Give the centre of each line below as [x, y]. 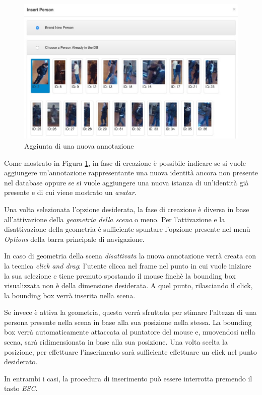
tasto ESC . [21, 388]
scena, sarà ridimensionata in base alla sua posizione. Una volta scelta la [116, 342]
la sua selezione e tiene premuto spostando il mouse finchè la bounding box [120, 275]
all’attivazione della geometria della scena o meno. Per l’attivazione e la [115, 219]
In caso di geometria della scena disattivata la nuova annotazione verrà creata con [130, 256]
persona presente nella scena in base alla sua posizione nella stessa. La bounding [128, 322]
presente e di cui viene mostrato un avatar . [70, 192]
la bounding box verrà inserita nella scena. [70, 295]
